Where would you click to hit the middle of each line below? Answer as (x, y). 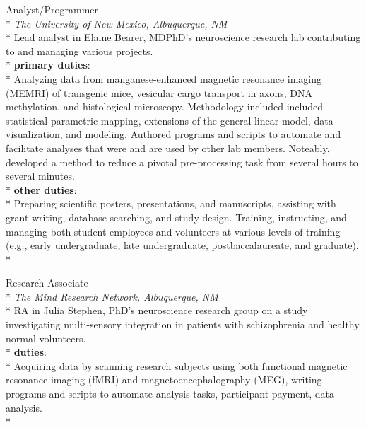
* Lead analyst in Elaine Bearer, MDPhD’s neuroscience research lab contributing (183, 37)
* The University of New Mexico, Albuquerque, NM (117, 23)
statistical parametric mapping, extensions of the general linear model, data (170, 120)
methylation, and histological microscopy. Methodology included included (165, 106)
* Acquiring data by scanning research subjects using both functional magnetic (177, 365)
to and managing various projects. (79, 51)
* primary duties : (48, 65)
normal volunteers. (46, 338)
